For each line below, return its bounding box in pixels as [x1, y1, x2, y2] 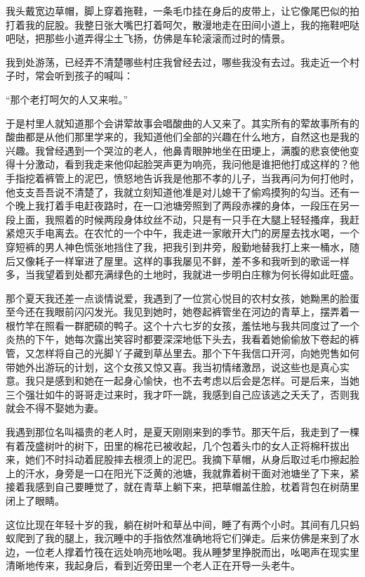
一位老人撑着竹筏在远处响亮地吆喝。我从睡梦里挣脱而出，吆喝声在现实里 [25, 544, 359, 559]
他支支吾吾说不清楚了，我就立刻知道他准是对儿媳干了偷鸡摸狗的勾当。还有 [6, 184, 350, 199]
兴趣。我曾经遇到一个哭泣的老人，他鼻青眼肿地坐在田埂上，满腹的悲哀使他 [6, 143, 350, 157]
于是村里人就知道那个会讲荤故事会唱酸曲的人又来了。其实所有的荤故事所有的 [6, 115, 359, 130]
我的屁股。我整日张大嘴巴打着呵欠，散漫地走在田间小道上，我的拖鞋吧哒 [25, 17, 359, 32]
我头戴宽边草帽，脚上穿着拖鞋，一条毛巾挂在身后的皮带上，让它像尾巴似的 [6, 4, 350, 18]
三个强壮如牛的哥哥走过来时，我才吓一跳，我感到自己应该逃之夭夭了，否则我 [6, 387, 359, 401]
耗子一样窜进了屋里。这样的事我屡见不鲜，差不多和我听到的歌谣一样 [34, 253, 350, 268]
